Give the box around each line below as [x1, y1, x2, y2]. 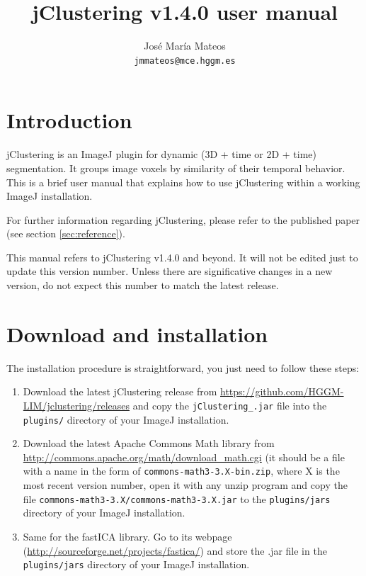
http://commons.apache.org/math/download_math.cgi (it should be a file [23, 449, 345, 464]
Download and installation [6, 319, 268, 348]
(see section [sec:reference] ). [6, 226, 125, 241]
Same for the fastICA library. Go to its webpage [23, 529, 232, 543]
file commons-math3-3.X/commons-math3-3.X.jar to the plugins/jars [23, 491, 331, 506]
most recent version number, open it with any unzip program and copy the [23, 478, 348, 492]
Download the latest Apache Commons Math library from [23, 436, 275, 451]
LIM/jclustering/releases [23, 397, 130, 412]
